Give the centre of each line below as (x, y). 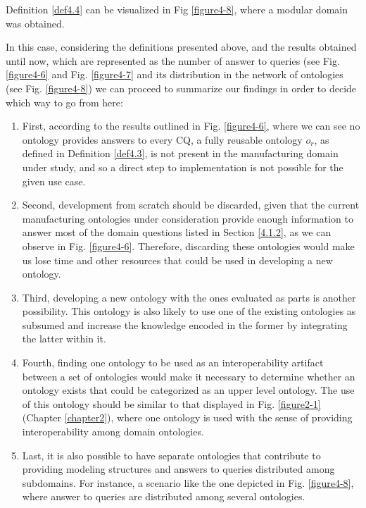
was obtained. (35, 23)
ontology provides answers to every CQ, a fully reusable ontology (162, 139)
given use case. (54, 181)
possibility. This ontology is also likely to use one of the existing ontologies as (189, 311)
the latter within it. (64, 339)
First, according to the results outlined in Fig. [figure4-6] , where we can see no (191, 126)
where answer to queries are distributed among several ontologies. (164, 496)
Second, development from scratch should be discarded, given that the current (191, 205)
